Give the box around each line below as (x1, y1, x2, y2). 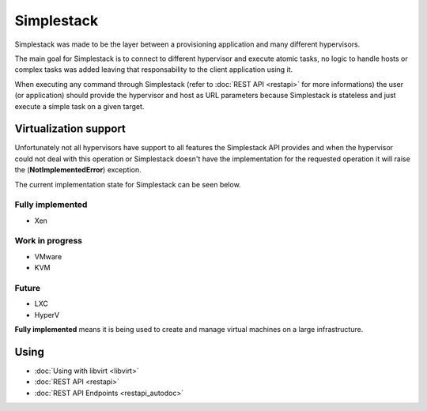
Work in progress (14, 236, 83, 247)
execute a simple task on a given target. (14, 101, 145, 111)
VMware (34, 251, 62, 261)
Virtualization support (14, 123, 127, 136)
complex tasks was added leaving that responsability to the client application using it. (14, 65, 293, 74)
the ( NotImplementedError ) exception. (14, 165, 142, 175)
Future (14, 283, 41, 294)
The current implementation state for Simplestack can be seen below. (14, 179, 241, 189)
